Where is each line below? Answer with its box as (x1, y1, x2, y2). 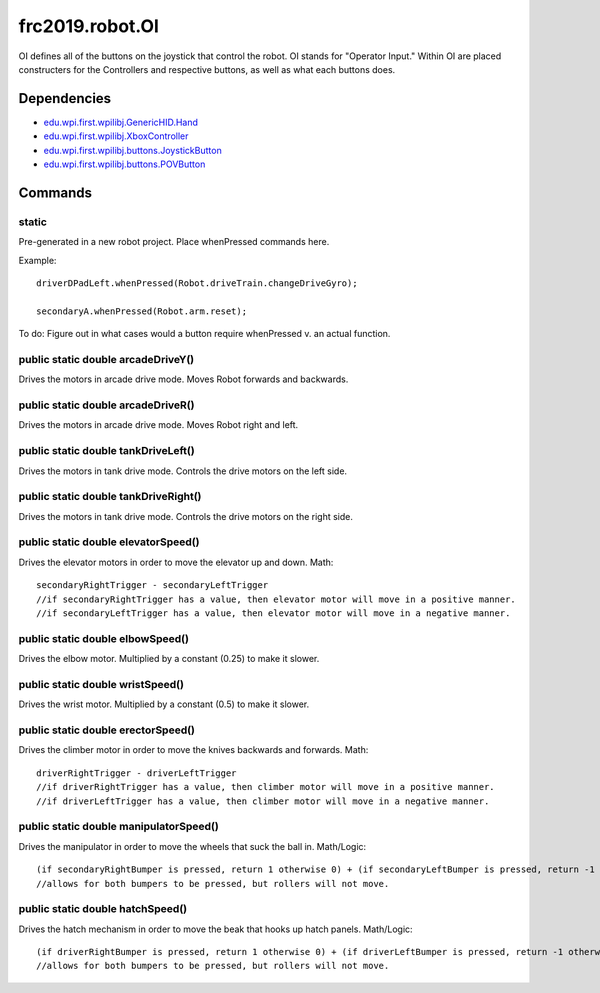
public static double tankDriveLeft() (18, 444, 195, 458)
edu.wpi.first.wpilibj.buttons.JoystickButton (43, 144, 222, 156)
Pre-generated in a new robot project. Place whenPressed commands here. (18, 236, 330, 248)
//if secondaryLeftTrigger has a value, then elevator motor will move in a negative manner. (36, 608, 511, 619)
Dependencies (18, 90, 112, 107)
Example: (18, 254, 57, 266)
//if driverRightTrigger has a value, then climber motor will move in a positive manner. (36, 781, 495, 793)
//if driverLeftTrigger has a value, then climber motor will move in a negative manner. (36, 795, 490, 807)
